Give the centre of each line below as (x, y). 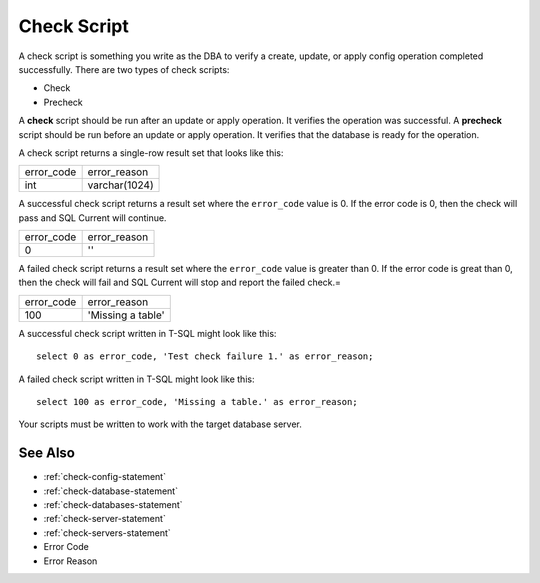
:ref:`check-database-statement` (111, 491)
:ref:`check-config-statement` (105, 477)
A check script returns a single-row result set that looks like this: (151, 152)
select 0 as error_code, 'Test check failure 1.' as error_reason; (205, 356)
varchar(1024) (120, 185)
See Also (46, 453)
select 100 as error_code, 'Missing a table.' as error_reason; (197, 402)
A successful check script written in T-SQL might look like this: (147, 333)
